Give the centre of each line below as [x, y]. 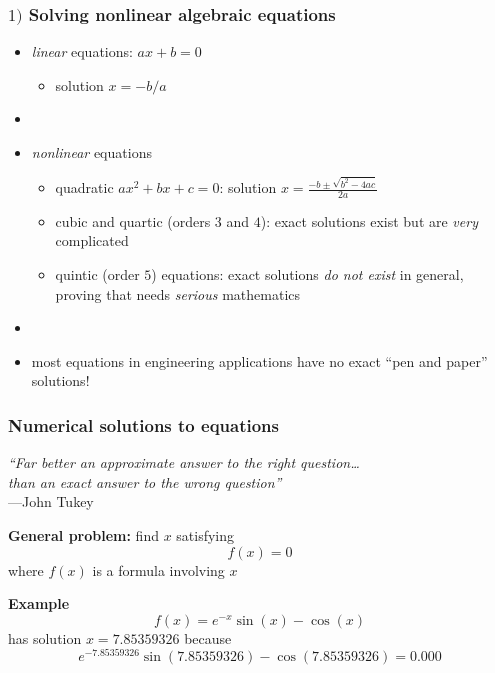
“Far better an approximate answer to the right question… [184, 462]
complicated [92, 240]
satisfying [205, 535]
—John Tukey [51, 501]
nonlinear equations [91, 152]
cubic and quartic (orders [133, 220]
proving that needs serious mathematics [178, 293]
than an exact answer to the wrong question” [145, 481]
